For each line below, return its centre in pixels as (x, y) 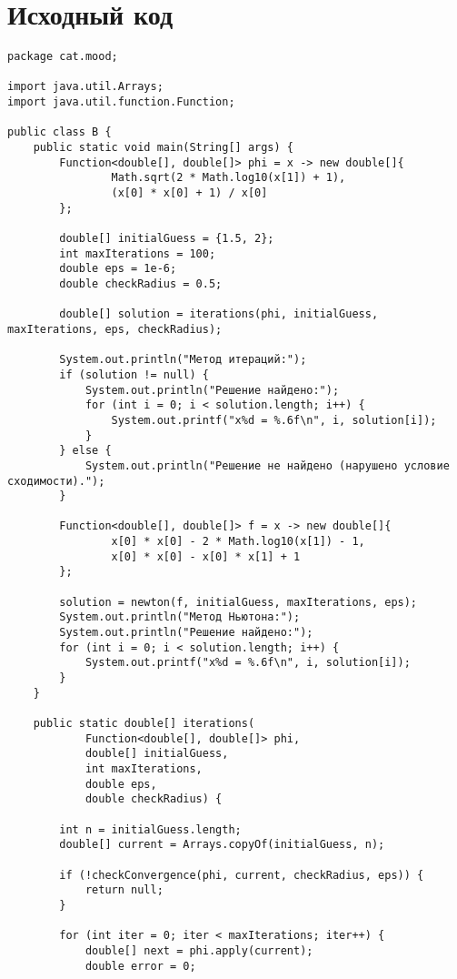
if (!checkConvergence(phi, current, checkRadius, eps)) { (242, 875)
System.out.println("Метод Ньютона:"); (180, 617)
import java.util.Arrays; (85, 87)
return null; (124, 890)
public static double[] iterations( (144, 723)
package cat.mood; (63, 57)
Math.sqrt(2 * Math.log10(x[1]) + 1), (228, 178)
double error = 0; (140, 966)
